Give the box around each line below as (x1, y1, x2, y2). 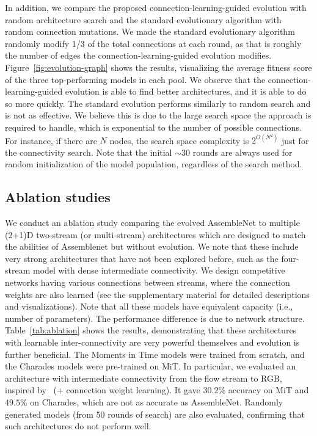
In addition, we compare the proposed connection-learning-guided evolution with (5, 1, 307, 13)
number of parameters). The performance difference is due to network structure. (5, 311, 305, 324)
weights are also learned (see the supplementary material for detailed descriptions (5, 288, 310, 300)
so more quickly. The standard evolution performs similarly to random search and (5, 96, 311, 109)
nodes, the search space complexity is (109, 134, 249, 147)
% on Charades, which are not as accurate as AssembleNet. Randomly (20, 395, 283, 408)
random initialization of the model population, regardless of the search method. (5, 158, 302, 170)
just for (281, 134, 309, 147)
